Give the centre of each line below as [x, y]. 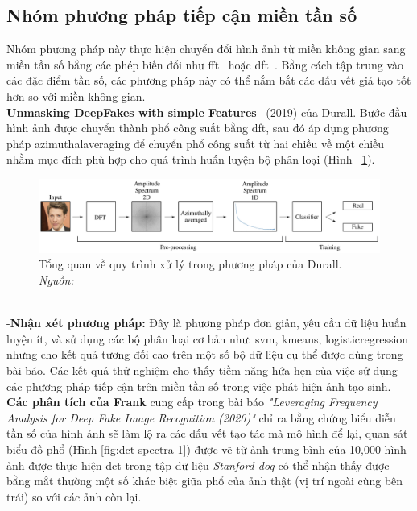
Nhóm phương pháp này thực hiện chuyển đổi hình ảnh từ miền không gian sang [206, 49]
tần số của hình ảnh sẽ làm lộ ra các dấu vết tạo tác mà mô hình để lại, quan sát [207, 433]
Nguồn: [56, 280]
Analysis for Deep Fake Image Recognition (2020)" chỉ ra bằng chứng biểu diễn [201, 417]
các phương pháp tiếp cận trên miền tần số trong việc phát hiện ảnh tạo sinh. [199, 386]
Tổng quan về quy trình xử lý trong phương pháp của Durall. [190, 264]
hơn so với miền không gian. [76, 96]
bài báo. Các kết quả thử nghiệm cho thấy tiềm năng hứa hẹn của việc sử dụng [202, 370]
